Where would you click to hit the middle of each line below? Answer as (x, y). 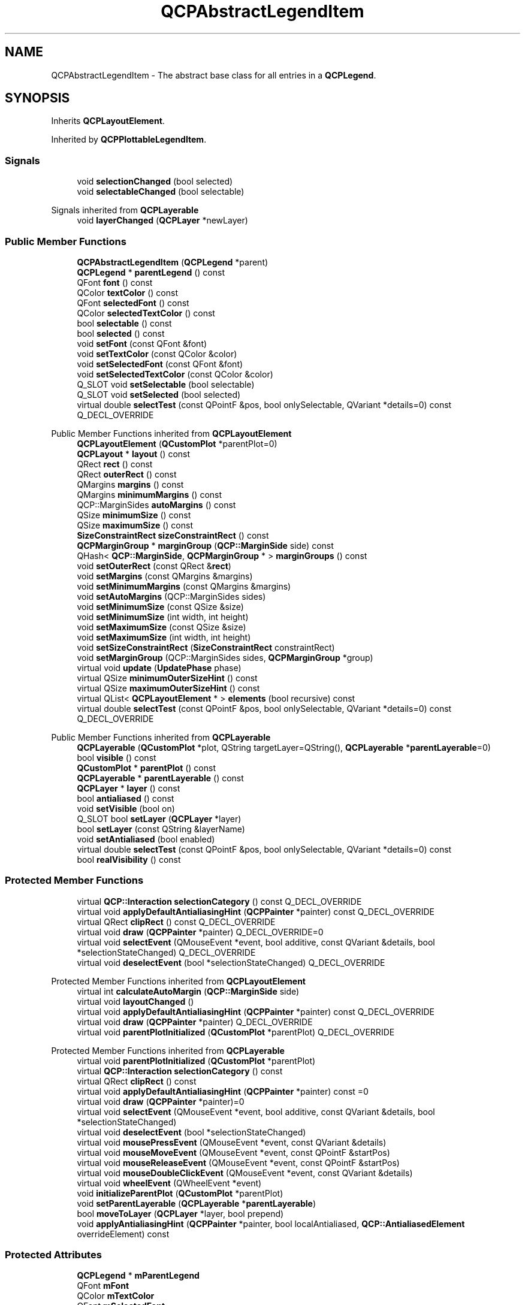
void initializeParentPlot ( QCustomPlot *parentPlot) (180, 1193)
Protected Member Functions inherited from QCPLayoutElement (178, 981)
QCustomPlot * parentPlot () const (146, 768)
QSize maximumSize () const (135, 525)
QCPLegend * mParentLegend (138, 1276)
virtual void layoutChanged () (135, 1001)
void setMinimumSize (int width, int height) (163, 617)
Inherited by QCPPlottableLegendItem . (129, 140)
